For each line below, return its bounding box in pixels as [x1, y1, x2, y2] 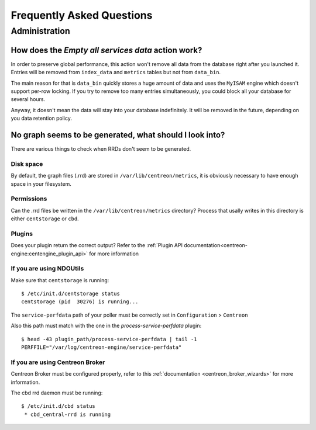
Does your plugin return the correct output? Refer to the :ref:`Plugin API [11, 242, 183, 249]
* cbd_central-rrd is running [24, 411, 111, 418]
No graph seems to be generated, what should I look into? [11, 130, 225, 140]
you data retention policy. [11, 115, 73, 122]
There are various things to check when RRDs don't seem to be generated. [11, 145, 191, 152]
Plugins [11, 230, 33, 238]
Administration [11, 26, 70, 36]
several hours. [11, 96, 46, 103]
